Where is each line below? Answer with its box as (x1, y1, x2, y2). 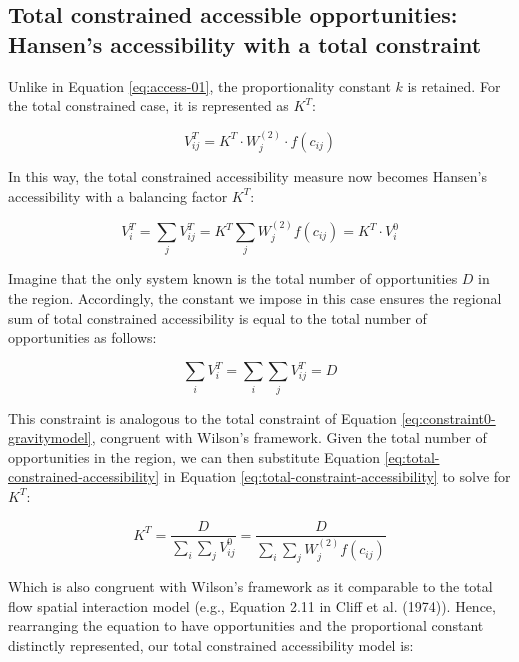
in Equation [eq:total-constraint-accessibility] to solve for (163, 466, 511, 487)
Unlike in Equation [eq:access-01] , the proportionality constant (8, 75, 391, 96)
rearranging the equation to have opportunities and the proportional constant (8, 615, 484, 636)
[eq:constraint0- (401, 407, 496, 428)
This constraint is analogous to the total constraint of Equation (8, 407, 397, 428)
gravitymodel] (8, 427, 92, 448)
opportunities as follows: (8, 327, 157, 348)
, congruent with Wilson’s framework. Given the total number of (91, 427, 487, 448)
